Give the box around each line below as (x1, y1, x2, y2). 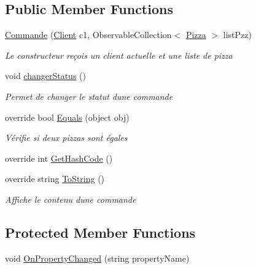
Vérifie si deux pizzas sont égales (5, 131, 128, 144)
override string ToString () (5, 172, 105, 185)
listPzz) (223, 28, 252, 41)
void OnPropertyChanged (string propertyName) (5, 251, 190, 264)
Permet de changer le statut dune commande (5, 89, 173, 102)
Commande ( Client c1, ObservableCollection (5, 28, 172, 41)
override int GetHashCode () (5, 151, 113, 164)
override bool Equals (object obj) (5, 110, 130, 123)
